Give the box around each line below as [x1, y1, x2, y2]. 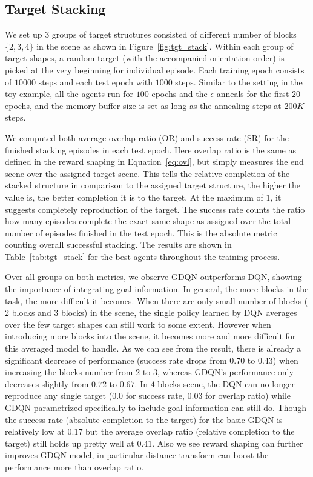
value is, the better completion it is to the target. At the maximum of [5, 190, 263, 203]
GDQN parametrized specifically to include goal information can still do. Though [5, 401, 306, 414]
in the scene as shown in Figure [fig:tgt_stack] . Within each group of [36, 39, 294, 52]
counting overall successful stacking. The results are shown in [5, 238, 232, 251]
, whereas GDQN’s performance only [157, 365, 294, 378]
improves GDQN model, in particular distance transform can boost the [5, 449, 269, 461]
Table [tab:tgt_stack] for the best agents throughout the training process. [5, 250, 280, 262]
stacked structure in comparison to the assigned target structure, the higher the [5, 179, 300, 192]
